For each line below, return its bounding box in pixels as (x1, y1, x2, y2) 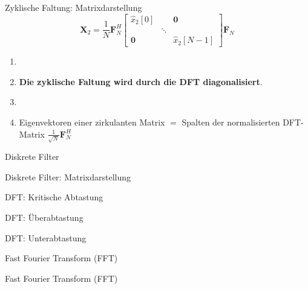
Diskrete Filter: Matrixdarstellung (5, 170, 131, 183)
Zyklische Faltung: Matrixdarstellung (5, 1, 142, 13)
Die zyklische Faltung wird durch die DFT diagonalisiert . (19, 75, 263, 87)
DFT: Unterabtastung (5, 231, 87, 244)
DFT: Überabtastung (5, 211, 84, 223)
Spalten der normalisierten (182, 115, 280, 128)
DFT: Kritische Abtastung (5, 191, 103, 203)
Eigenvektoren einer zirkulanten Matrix (19, 115, 165, 128)
